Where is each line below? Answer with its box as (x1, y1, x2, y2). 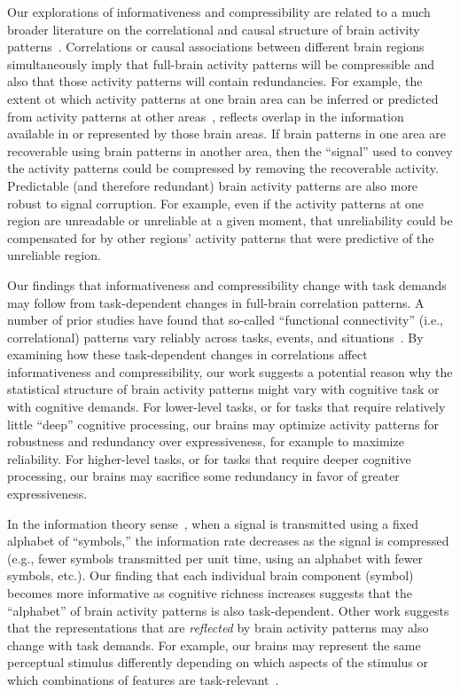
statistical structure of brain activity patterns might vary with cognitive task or (7, 380, 440, 398)
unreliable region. (7, 246, 101, 264)
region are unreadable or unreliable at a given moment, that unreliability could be (7, 211, 453, 230)
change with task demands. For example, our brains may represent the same (7, 635, 421, 654)
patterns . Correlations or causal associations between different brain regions (7, 37, 425, 56)
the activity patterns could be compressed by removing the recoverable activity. (7, 159, 439, 177)
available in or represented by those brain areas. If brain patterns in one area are (7, 124, 446, 143)
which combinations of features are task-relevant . (7, 670, 279, 688)
